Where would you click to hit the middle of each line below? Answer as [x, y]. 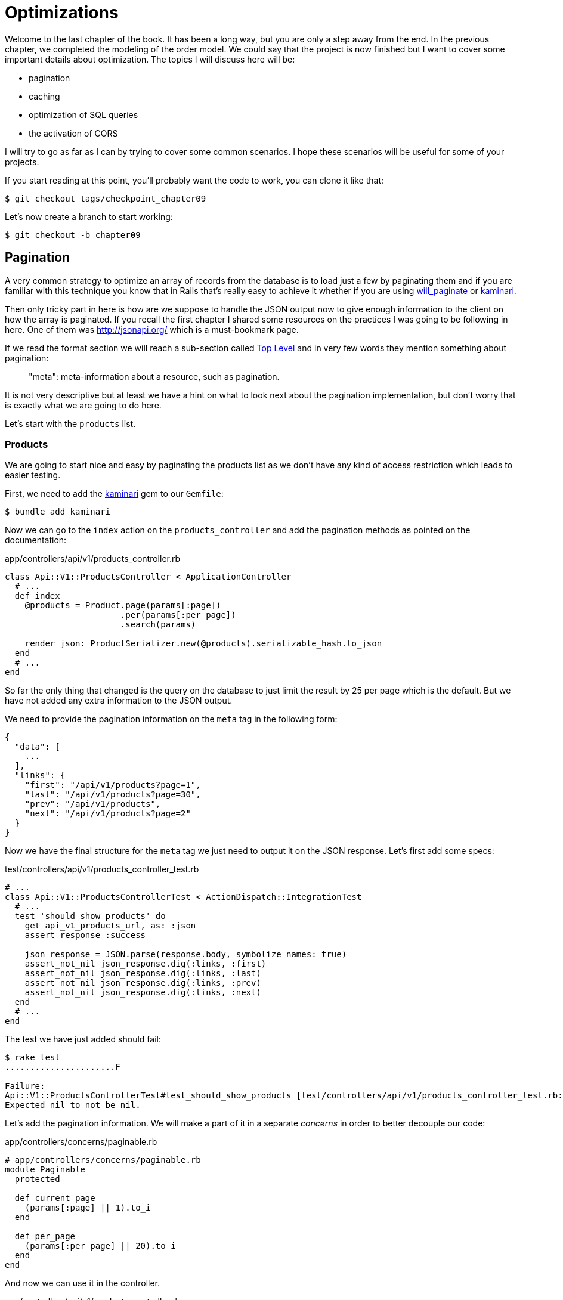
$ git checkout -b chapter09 [73, 235]
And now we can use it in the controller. [83, 1283]
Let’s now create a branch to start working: [89, 216]
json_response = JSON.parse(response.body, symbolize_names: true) [186, 954]
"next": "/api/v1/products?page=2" [108, 814]
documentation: [36, 540]
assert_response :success [85, 935]
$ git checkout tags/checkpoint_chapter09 [106, 198]
